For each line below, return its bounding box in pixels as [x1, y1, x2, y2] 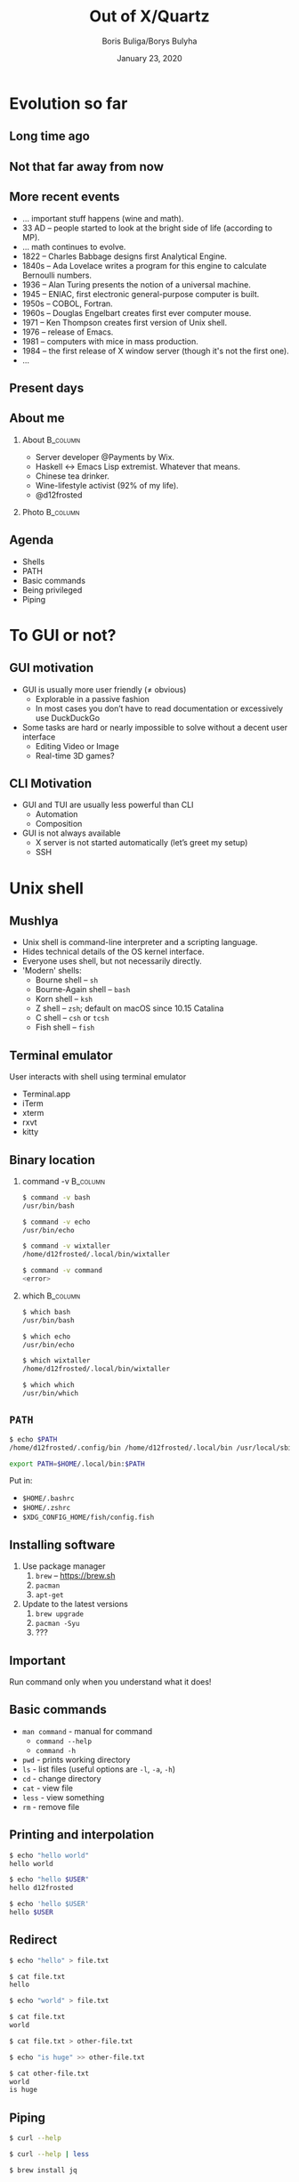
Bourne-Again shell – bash [35, 984, 131, 995]
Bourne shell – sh [35, 974, 99, 985]
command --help [35, 1737, 92, 1746]
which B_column [21, 1290, 81, 1301]
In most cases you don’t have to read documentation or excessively [35, 703, 283, 714]
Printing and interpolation [9, 1827, 154, 1843]
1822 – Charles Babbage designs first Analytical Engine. [21, 251, 227, 262]
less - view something [21, 1791, 105, 1803]
